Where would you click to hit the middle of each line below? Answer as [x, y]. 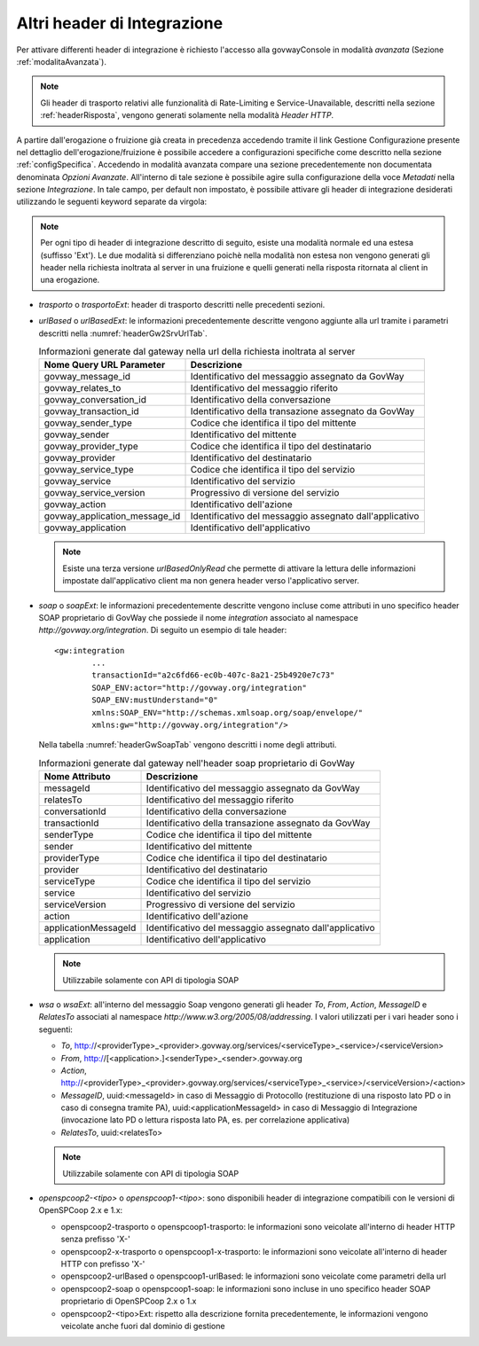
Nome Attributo [77, 777]
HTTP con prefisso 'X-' [103, 1264]
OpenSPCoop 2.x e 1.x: [81, 1210]
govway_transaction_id [91, 411]
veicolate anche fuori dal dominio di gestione [143, 1326]
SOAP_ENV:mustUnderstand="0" [155, 700]
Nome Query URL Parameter [105, 365]
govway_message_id [87, 377]
